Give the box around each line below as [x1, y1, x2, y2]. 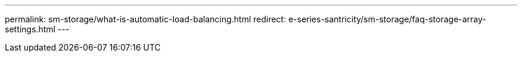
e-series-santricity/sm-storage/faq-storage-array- [288, 14, 486, 24]
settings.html [5, 24, 55, 34]
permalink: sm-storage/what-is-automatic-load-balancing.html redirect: [5, 14, 286, 24]
